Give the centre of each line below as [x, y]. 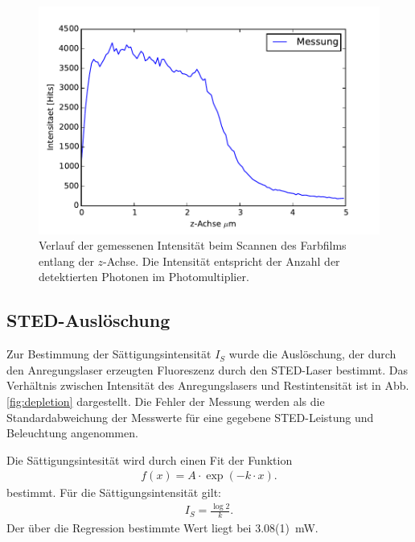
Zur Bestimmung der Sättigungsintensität [109, 354]
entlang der [66, 261]
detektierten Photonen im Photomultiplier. [144, 277]
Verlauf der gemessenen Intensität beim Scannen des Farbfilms [193, 245]
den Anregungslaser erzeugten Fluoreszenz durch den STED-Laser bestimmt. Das [207, 369]
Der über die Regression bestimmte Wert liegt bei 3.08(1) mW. [162, 528]
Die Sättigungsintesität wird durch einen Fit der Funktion [150, 459]
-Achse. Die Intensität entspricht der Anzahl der [222, 261]
